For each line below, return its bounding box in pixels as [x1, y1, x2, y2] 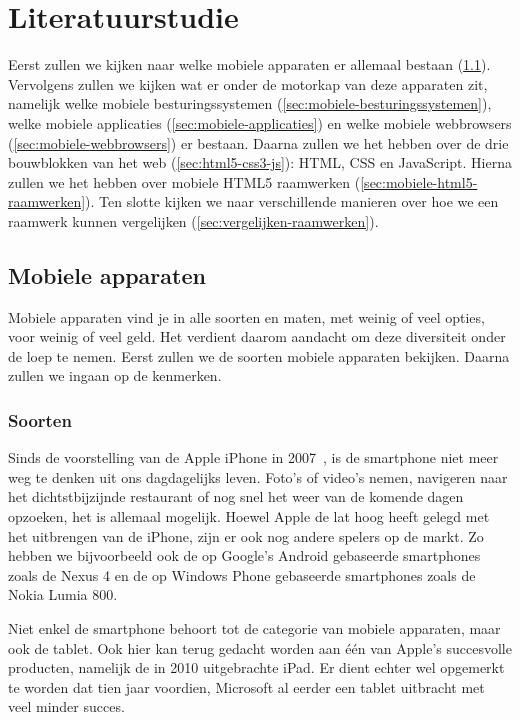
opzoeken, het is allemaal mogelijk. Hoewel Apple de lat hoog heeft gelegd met [8, 506, 490, 527]
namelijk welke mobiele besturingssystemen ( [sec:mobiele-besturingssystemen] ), [8, 93, 492, 114]
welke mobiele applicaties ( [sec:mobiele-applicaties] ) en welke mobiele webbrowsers [8, 112, 512, 133]
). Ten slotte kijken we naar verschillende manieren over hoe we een [85, 191, 499, 212]
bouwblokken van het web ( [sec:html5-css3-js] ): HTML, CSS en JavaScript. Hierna [8, 152, 513, 173]
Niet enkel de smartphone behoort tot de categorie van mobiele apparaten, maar [8, 618, 501, 639]
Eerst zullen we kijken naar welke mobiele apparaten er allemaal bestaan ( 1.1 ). [8, 54, 491, 75]
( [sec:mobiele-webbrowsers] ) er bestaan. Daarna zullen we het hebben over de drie [8, 132, 509, 153]
